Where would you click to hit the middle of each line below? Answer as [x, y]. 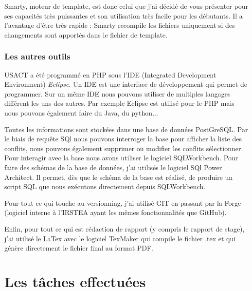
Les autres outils [37, 56]
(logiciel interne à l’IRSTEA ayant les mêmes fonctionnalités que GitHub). [116, 212]
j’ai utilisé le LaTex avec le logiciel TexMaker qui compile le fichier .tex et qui [120, 238]
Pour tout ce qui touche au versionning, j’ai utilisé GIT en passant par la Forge [123, 203]
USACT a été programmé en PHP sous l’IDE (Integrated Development [110, 74]
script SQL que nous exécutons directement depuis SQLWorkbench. [105, 186]
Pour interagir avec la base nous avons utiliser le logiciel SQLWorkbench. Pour [121, 158]
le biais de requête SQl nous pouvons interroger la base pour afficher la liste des [123, 139]
